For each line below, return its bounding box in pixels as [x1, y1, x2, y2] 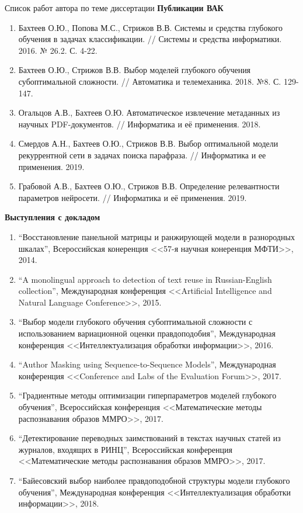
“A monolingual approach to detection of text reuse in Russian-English [18, 273, 272, 285]
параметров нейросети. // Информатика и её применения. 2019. [18, 191, 247, 203]
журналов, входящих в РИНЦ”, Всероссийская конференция [18, 443, 232, 455]
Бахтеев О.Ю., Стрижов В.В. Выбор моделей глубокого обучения [18, 64, 251, 76]
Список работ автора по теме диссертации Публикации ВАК [5, 2, 224, 13]
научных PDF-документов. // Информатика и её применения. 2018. [18, 117, 261, 130]
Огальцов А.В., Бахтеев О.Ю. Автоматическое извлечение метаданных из [18, 106, 280, 119]
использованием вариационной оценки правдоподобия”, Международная [18, 327, 276, 339]
